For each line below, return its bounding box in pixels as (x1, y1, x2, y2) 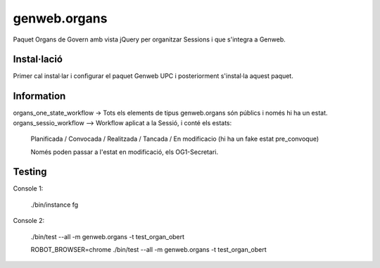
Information (13, 90, 66, 102)
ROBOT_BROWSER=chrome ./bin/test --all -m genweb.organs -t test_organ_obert (30, 245, 267, 253)
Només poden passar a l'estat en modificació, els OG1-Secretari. (30, 148, 218, 156)
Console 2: (13, 217, 45, 225)
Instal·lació (13, 53, 63, 65)
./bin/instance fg (30, 200, 79, 209)
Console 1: (13, 184, 44, 193)
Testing (13, 166, 47, 178)
